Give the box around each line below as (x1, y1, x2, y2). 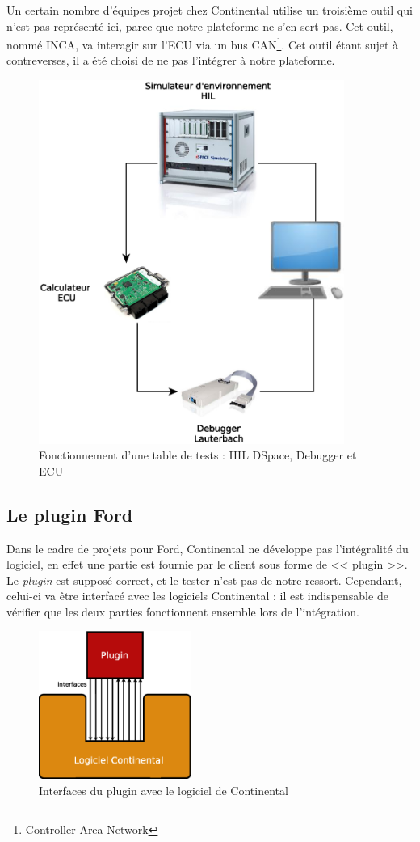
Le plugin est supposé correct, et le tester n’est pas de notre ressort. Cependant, (6, 571, 402, 588)
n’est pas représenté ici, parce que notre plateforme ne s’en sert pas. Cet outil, (6, 17, 393, 34)
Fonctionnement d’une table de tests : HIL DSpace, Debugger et (39, 446, 357, 463)
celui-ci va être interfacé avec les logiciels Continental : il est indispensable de (6, 587, 388, 604)
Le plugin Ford (6, 501, 133, 527)
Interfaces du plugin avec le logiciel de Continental (39, 781, 288, 798)
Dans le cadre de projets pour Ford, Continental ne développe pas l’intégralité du (6, 539, 409, 556)
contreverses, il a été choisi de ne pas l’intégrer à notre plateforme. (6, 52, 335, 69)
